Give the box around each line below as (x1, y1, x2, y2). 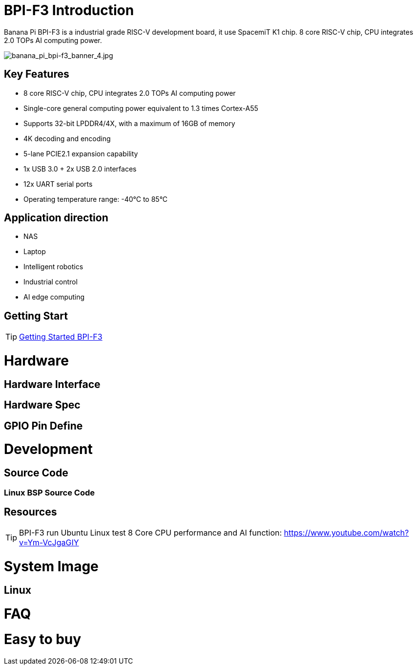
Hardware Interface (4, 378, 101, 390)
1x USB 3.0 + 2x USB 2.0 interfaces (23, 164, 137, 173)
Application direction (4, 212, 108, 224)
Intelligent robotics (23, 262, 83, 271)
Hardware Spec (4, 399, 81, 411)
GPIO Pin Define (4, 419, 83, 432)
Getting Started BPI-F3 (19, 332, 103, 342)
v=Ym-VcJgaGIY (19, 538, 79, 548)
